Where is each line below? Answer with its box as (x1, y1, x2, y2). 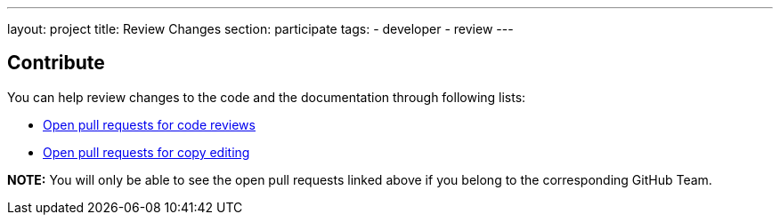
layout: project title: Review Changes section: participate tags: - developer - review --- (7, 21, 514, 36)
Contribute (7, 52, 105, 75)
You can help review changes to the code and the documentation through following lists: (7, 89, 526, 105)
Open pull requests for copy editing (43, 144, 250, 160)
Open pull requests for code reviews (43, 116, 256, 132)
